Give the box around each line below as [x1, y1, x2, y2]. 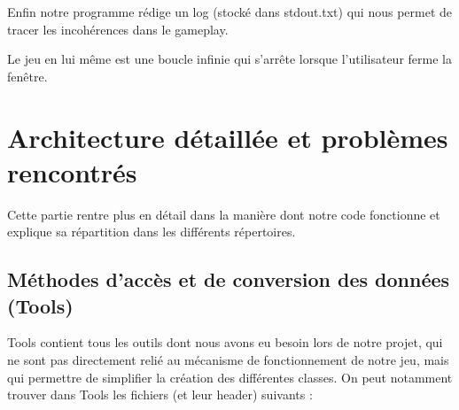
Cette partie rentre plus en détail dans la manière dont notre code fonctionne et [7, 205, 440, 223]
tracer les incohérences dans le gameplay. [7, 19, 229, 38]
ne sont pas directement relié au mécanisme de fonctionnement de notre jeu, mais [7, 351, 449, 369]
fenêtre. [7, 66, 48, 85]
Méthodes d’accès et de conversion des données [7, 266, 450, 293]
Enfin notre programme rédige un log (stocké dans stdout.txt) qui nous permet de [7, 3, 452, 20]
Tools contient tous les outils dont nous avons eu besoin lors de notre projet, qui [7, 333, 443, 352]
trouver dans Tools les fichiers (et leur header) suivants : [7, 385, 313, 404]
